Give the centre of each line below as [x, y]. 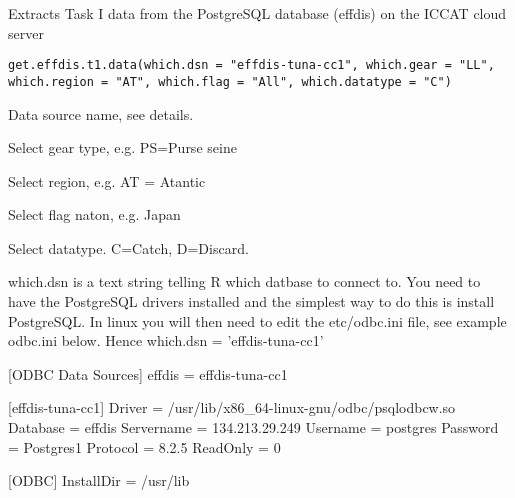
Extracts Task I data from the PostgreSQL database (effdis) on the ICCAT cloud [257, 13]
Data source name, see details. [101, 113]
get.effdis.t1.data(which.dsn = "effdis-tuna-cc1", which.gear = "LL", [251, 65]
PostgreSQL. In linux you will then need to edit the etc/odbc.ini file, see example [257, 320]
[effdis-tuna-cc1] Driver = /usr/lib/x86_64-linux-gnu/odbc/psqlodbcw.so [232, 407]
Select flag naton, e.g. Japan [94, 214]
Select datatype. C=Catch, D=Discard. [128, 247]
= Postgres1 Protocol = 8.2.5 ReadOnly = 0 [144, 446]
